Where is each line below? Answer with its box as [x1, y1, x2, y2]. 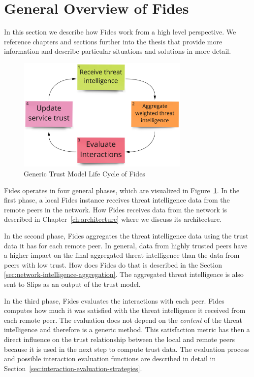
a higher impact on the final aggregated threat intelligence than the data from [4, 250, 240, 260]
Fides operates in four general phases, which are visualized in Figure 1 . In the [4, 185, 240, 195]
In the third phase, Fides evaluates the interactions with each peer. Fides [4, 295, 224, 306]
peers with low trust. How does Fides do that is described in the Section [4, 259, 222, 270]
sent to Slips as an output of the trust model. [4, 278, 141, 289]
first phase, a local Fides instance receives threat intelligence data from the [4, 195, 230, 205]
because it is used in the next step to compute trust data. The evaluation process [4, 343, 249, 354]
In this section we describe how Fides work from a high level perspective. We [4, 27, 236, 37]
